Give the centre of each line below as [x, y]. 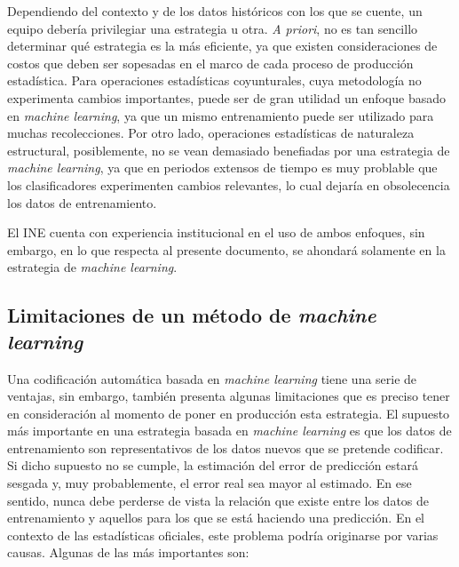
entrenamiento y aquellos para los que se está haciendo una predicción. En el [216, 518]
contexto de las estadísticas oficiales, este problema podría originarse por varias [223, 535]
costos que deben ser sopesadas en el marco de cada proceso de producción [210, 63]
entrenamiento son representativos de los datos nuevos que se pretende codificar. [226, 447]
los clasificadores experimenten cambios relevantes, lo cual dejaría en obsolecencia [229, 184]
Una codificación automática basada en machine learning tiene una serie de [212, 378]
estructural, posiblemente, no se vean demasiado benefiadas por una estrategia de [229, 150]
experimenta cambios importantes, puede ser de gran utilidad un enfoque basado [226, 97]
